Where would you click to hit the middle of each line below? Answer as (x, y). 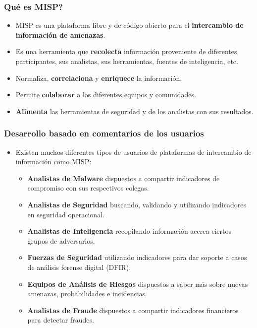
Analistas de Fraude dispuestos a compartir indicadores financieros (133, 310)
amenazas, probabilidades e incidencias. (87, 294)
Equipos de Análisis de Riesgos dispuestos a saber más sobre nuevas (138, 284)
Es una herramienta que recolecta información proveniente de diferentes (126, 51)
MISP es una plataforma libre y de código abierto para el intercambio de (129, 25)
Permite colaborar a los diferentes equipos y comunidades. (106, 95)
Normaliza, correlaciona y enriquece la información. (99, 78)
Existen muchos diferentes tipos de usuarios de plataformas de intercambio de (133, 152)
